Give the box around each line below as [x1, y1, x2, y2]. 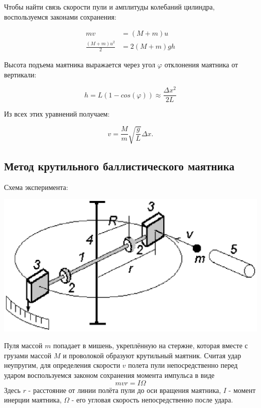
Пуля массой [4, 340, 43, 351]
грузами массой [4, 350, 52, 360]
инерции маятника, [4, 394, 62, 405]
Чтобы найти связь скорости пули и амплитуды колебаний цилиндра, [4, 2, 215, 12]
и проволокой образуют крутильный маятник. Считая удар [63, 350, 241, 360]
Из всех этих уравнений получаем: [4, 109, 110, 119]
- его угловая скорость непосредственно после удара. [71, 394, 233, 405]
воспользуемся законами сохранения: [4, 11, 116, 22]
